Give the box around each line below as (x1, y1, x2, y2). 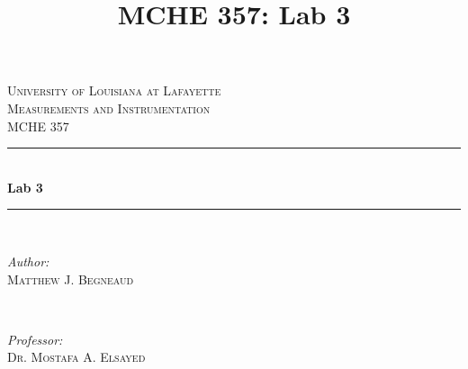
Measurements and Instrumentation (7, 98, 211, 117)
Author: (7, 251, 49, 270)
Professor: (7, 329, 63, 348)
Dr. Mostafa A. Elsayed (7, 347, 146, 366)
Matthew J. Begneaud (7, 269, 134, 288)
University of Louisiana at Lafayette (7, 81, 221, 100)
